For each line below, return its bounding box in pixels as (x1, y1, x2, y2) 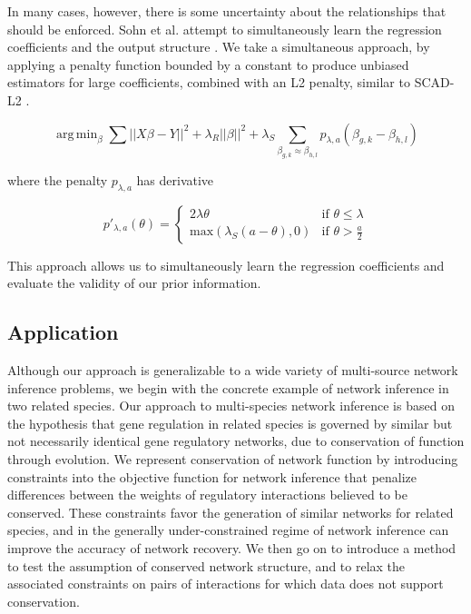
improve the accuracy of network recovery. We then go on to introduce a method (7, 538, 456, 557)
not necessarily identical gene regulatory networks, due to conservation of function (7, 431, 465, 451)
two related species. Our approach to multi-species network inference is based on (7, 396, 455, 415)
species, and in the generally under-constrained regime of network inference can (7, 520, 449, 540)
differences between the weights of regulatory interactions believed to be (7, 485, 407, 504)
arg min (56, 127, 98, 141)
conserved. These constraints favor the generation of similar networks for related (7, 502, 454, 521)
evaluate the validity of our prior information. (7, 273, 261, 292)
